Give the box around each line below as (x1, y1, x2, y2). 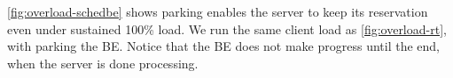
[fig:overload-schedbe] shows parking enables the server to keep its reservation (7, 3, 428, 20)
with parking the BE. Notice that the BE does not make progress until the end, (7, 37, 441, 55)
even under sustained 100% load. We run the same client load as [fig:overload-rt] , (7, 19, 447, 38)
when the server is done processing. (7, 53, 199, 72)
